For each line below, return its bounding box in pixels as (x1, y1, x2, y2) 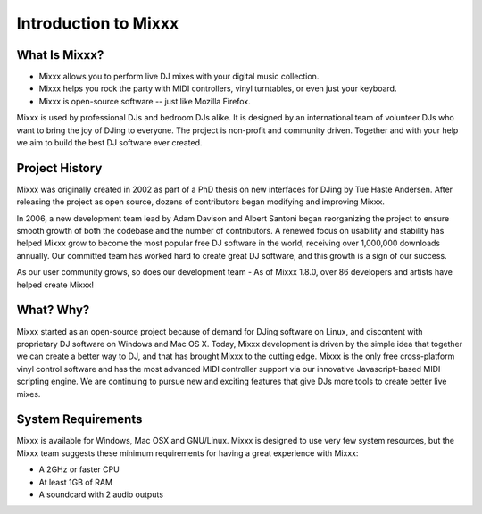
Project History (16, 161, 103, 176)
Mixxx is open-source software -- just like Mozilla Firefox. (38, 95, 251, 106)
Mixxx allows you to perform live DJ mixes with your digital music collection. (38, 71, 320, 82)
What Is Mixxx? (16, 47, 104, 62)
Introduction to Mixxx (16, 13, 179, 33)
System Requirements (16, 411, 143, 427)
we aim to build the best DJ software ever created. (16, 137, 203, 148)
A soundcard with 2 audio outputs (38, 489, 164, 500)
